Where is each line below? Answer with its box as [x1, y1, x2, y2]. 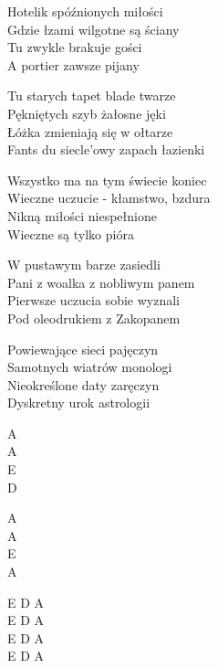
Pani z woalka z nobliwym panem [7, 272, 195, 292]
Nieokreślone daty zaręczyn [7, 375, 160, 394]
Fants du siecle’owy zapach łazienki [7, 140, 205, 159]
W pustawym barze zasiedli [7, 255, 161, 274]
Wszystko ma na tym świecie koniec [7, 170, 207, 189]
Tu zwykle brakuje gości [7, 37, 142, 57]
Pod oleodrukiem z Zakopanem [7, 308, 181, 327]
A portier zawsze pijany [7, 55, 140, 74]
